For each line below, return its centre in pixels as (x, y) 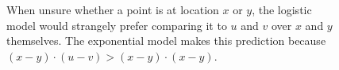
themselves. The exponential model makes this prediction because (166, 41)
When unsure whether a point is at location (113, 9)
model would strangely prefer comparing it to (117, 25)
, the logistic (282, 9)
